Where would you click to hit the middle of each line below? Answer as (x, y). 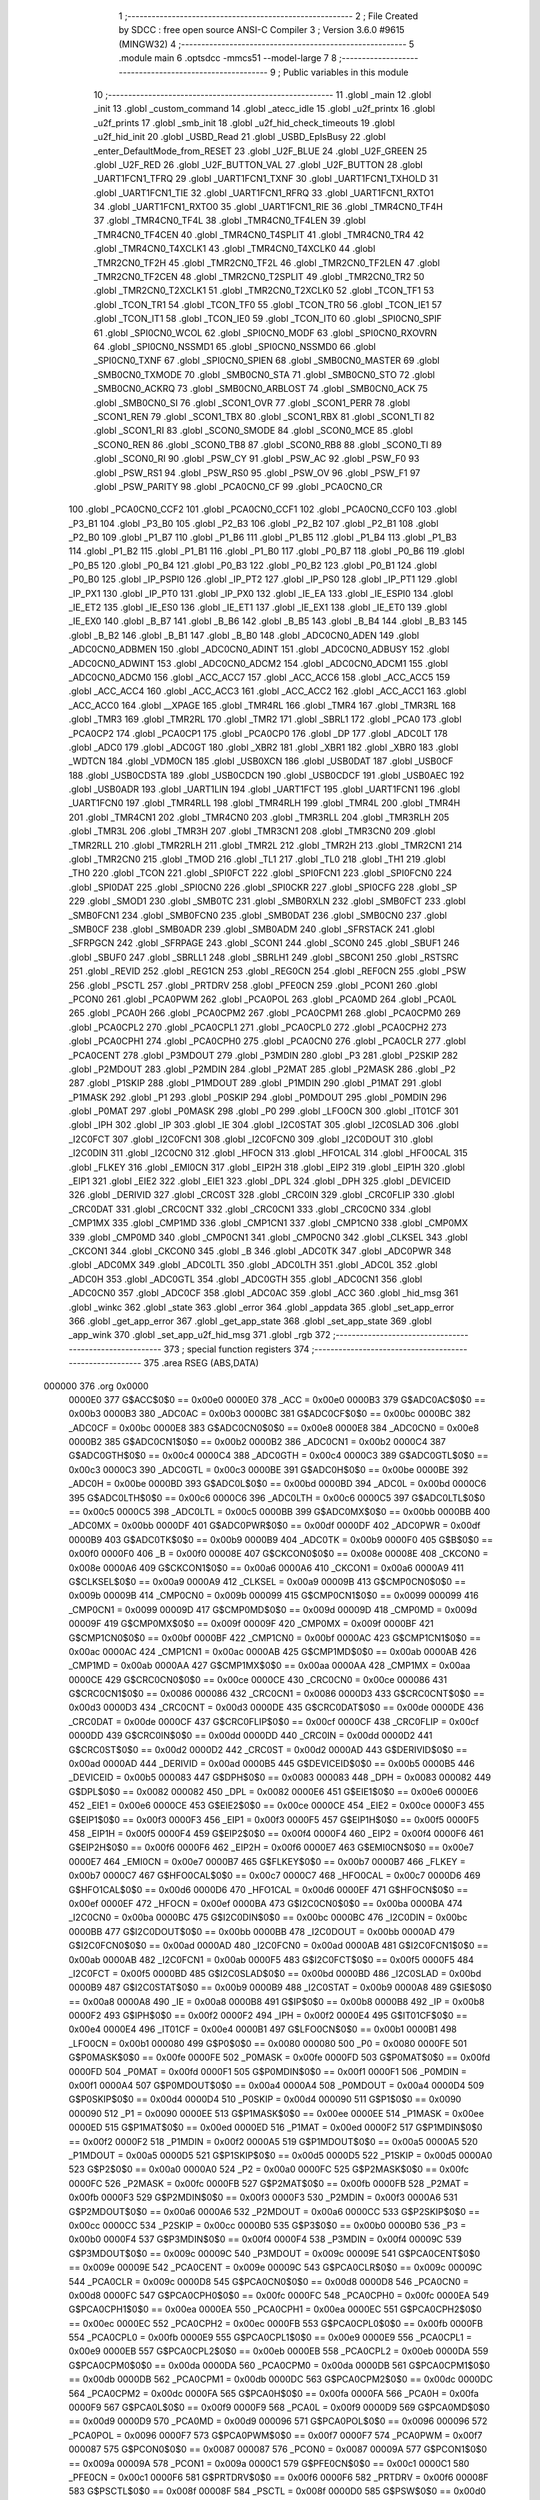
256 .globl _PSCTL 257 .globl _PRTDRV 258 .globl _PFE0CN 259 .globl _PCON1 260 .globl (253, 985)
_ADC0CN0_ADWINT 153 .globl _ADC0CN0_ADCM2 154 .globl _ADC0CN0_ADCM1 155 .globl (258, 663)
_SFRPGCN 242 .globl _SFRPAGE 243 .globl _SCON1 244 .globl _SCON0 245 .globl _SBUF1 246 (264, 943)
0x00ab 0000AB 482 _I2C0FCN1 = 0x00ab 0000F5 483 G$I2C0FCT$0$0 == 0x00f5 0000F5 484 (271, 1959)
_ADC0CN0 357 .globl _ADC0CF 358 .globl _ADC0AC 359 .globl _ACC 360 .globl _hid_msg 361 (263, 1293)
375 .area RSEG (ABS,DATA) (201, 1363)
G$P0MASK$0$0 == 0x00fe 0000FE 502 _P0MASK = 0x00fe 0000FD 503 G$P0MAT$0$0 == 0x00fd (279, 2057)
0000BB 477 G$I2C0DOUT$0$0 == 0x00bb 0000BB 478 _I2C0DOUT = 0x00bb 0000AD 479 (261, 1931)
